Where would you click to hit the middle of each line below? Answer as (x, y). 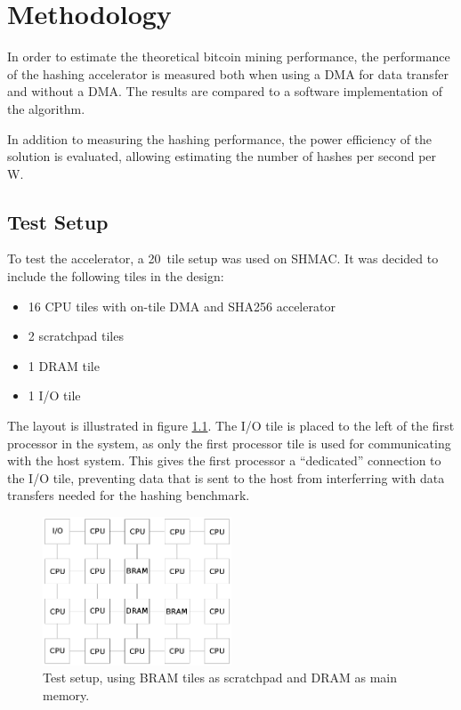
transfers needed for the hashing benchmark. (129, 495)
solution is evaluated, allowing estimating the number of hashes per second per (222, 156)
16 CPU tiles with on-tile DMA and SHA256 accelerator (182, 306)
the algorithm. (46, 108)
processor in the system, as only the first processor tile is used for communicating (229, 443)
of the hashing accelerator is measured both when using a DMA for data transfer (228, 73)
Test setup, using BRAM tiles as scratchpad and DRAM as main (220, 678)
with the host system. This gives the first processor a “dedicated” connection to (224, 460)
